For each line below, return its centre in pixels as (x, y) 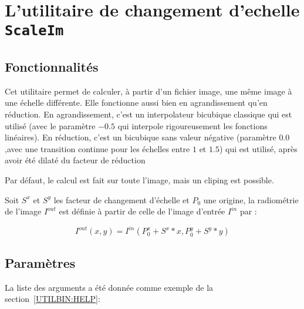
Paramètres (40, 262)
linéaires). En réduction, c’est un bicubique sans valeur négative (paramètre (141, 137)
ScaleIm (34, 31)
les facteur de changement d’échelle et (121, 199)
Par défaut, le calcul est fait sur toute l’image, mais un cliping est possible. (139, 180)
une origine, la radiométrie (251, 199)
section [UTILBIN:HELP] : (53, 299)
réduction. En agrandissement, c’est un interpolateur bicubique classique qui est (148, 114)
